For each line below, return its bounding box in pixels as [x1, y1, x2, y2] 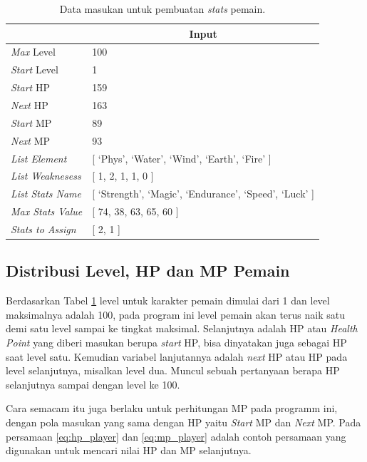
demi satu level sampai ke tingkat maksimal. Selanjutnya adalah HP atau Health [6, 321, 358, 336]
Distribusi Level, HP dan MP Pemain [6, 260, 290, 282]
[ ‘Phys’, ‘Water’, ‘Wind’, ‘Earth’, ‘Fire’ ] [92, 150, 272, 165]
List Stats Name [11, 186, 81, 201]
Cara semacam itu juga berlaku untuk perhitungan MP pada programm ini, [6, 401, 338, 416]
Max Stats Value [11, 204, 83, 219]
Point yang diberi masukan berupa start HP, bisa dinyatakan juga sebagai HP [6, 334, 347, 349]
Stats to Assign [11, 221, 76, 236]
